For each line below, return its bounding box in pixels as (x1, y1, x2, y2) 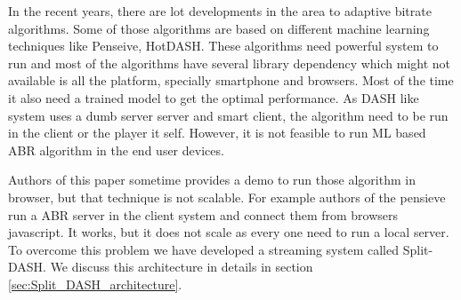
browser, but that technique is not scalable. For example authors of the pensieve (8, 187, 446, 206)
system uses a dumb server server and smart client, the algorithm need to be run (8, 106, 449, 124)
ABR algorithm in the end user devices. (8, 140, 224, 159)
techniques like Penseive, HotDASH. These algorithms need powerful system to (8, 36, 439, 55)
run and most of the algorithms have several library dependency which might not (8, 53, 451, 72)
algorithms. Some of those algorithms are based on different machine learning (8, 19, 430, 37)
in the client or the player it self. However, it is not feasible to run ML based (8, 123, 426, 142)
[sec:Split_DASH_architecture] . (8, 274, 182, 293)
